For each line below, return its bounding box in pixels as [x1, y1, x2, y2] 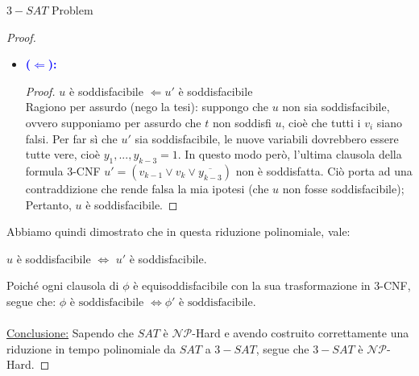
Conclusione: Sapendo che [6, 324, 134, 341]
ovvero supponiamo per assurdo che [25, 114, 201, 130]
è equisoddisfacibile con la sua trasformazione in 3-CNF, [133, 277, 411, 294]
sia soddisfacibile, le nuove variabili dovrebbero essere [135, 130, 399, 147]
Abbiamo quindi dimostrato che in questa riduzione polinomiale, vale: [6, 223, 351, 240]
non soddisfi [212, 114, 272, 130]
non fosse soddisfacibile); [282, 180, 404, 196]
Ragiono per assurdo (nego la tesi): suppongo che [25, 98, 268, 115]
